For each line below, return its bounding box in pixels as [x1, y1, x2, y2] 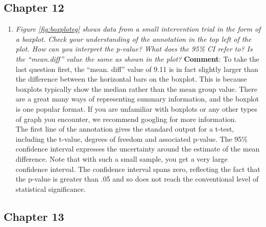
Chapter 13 [4, 208, 64, 224]
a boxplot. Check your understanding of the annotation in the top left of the [15, 33, 252, 44]
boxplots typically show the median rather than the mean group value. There [15, 83, 258, 94]
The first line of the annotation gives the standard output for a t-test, [15, 123, 234, 134]
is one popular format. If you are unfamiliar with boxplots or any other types [15, 103, 257, 114]
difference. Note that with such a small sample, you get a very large [15, 153, 228, 164]
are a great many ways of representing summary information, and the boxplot [15, 93, 259, 104]
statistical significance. [15, 183, 86, 194]
